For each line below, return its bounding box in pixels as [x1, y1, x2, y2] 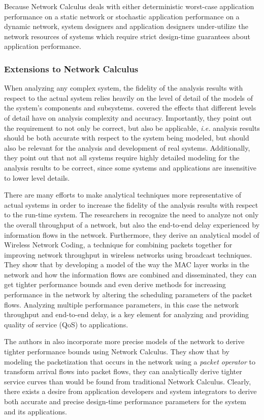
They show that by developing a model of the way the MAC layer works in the [4, 259, 249, 270]
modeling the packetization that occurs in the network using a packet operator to [4, 356, 256, 367]
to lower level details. [4, 172, 70, 183]
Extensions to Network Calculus [4, 62, 139, 75]
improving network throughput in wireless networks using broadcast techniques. [4, 249, 252, 260]
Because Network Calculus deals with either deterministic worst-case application [4, 1, 254, 11]
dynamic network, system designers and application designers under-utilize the [4, 21, 248, 32]
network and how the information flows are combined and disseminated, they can [4, 269, 257, 279]
